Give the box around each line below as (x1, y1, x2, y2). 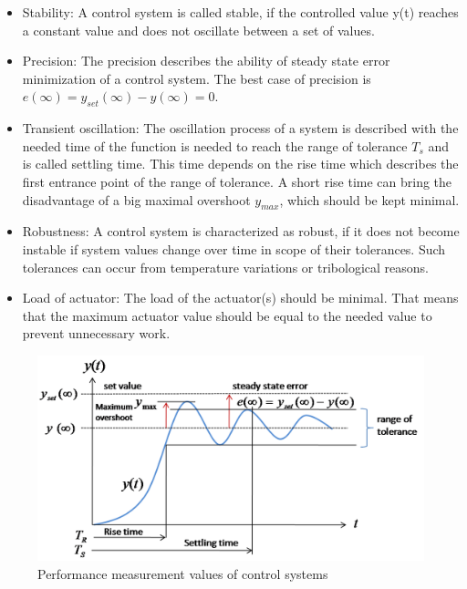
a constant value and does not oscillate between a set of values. (22, 20, 375, 39)
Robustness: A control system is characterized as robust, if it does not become (22, 222, 460, 241)
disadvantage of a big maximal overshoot (22, 190, 251, 209)
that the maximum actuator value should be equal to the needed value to (22, 305, 432, 325)
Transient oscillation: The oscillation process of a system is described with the (22, 119, 459, 138)
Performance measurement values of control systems (37, 563, 328, 583)
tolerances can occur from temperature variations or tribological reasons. (22, 257, 429, 276)
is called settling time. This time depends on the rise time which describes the (22, 154, 459, 173)
